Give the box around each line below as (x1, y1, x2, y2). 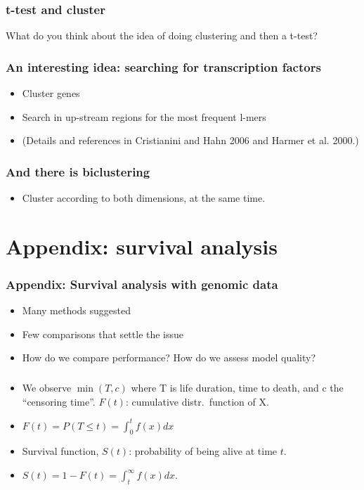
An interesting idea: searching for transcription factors (6, 58, 321, 75)
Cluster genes (22, 86, 80, 101)
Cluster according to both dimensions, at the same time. (22, 191, 266, 205)
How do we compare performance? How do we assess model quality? (22, 350, 316, 365)
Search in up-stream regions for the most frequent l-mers (22, 109, 266, 124)
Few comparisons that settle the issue (22, 326, 184, 341)
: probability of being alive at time (129, 444, 278, 458)
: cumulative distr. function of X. (125, 394, 269, 408)
